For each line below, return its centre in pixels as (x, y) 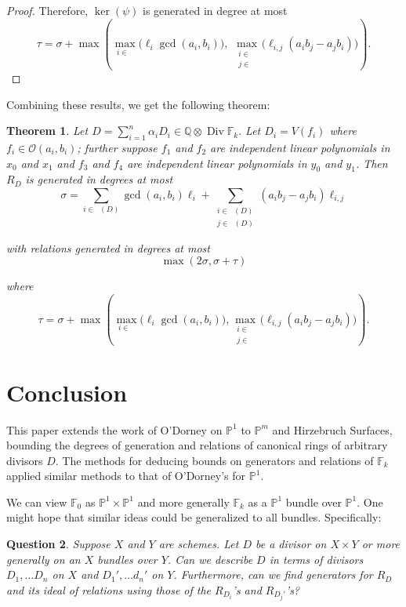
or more (381, 544)
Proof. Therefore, (47, 10)
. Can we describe (210, 559)
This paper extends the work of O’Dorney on (114, 429)
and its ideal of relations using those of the (109, 589)
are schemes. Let (199, 544)
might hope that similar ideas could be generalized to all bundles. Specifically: (194, 517)
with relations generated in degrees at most (108, 247)
